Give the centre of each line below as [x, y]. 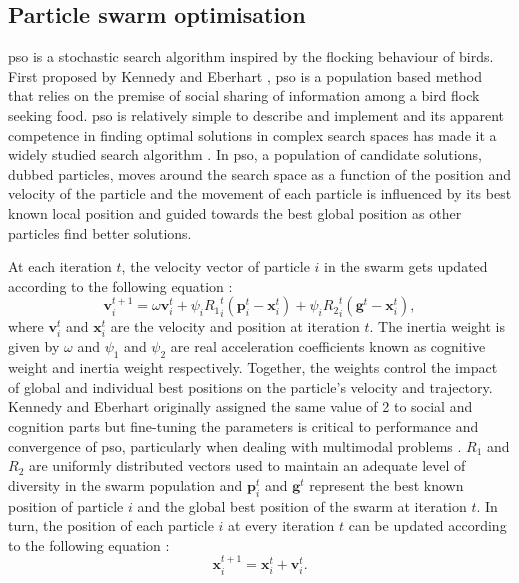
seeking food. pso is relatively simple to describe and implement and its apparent [256, 114]
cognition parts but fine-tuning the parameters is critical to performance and [243, 426]
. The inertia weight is [437, 326]
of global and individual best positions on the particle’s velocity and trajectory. [250, 386]
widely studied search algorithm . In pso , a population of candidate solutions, [245, 154]
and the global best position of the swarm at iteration [302, 505]
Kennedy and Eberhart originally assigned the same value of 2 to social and [240, 406]
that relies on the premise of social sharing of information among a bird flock [244, 95]
